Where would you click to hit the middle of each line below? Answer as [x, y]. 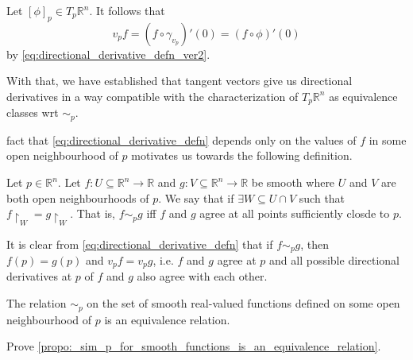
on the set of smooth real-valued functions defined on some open [243, 303]
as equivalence [363, 96]
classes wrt [33, 112]
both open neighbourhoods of [78, 197]
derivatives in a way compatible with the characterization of [152, 96]
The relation [37, 303]
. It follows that [127, 10]
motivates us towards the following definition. [242, 155]
